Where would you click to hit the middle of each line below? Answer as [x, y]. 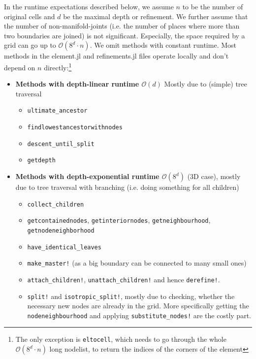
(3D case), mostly [214, 176]
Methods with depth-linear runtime [77, 84]
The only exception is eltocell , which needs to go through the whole [121, 339]
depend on [20, 67]
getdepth [41, 161]
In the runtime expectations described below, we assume [89, 6]
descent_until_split [61, 144]
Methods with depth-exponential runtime [87, 176]
